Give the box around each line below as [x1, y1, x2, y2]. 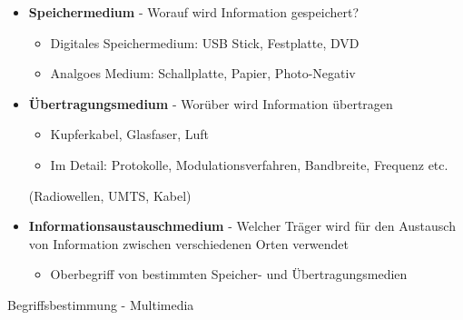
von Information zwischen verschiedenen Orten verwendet [28, 234, 350, 253]
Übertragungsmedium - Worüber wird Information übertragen [28, 94, 393, 113]
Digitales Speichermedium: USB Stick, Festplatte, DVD [50, 33, 360, 52]
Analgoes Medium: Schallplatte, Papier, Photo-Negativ [50, 64, 356, 83]
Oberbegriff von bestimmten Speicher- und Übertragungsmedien [50, 265, 408, 284]
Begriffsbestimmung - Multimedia [7, 295, 194, 314]
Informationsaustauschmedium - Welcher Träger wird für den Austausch [28, 216, 456, 235]
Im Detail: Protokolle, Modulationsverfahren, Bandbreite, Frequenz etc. [50, 155, 448, 174]
